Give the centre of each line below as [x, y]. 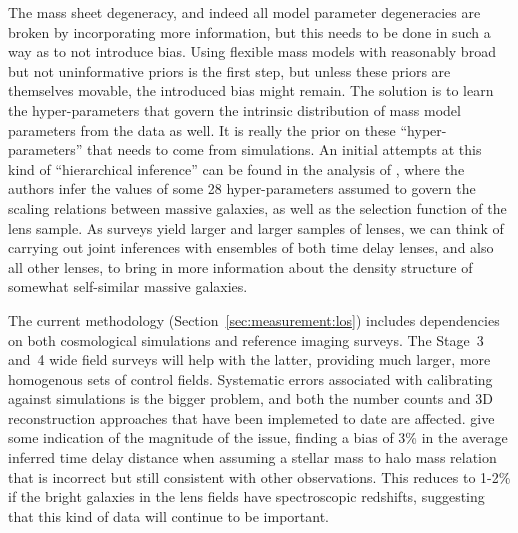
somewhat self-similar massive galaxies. [128, 286]
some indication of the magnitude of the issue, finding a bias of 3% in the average [258, 437]
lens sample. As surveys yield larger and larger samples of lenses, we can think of [256, 227]
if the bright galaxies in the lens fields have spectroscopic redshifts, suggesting [246, 496]
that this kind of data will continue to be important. [168, 515]
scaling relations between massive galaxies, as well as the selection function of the [257, 207]
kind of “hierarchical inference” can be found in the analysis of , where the [236, 168]
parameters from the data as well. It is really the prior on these [202, 129]
